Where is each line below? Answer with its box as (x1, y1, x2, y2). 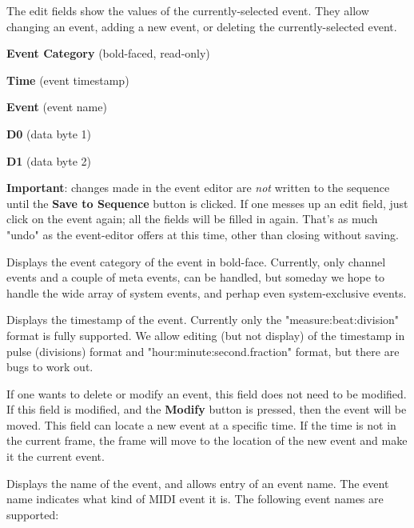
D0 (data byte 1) (6, 125, 91, 142)
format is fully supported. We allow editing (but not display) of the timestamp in (6, 326, 405, 343)
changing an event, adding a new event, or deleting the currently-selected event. (6, 18, 397, 34)
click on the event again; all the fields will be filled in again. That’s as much (6, 210, 378, 227)
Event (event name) (6, 98, 107, 115)
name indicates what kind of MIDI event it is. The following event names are (6, 490, 384, 507)
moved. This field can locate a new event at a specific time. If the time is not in (6, 416, 396, 433)
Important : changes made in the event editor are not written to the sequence (6, 179, 390, 196)
